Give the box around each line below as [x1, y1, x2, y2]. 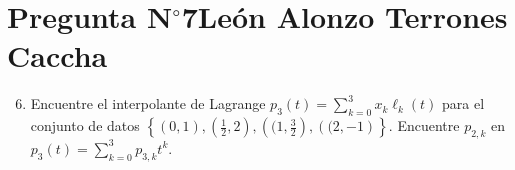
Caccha [7, 35, 108, 76]
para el [442, 93, 485, 114]
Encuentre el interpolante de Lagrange [30, 93, 266, 114]
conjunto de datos [30, 115, 140, 136]
